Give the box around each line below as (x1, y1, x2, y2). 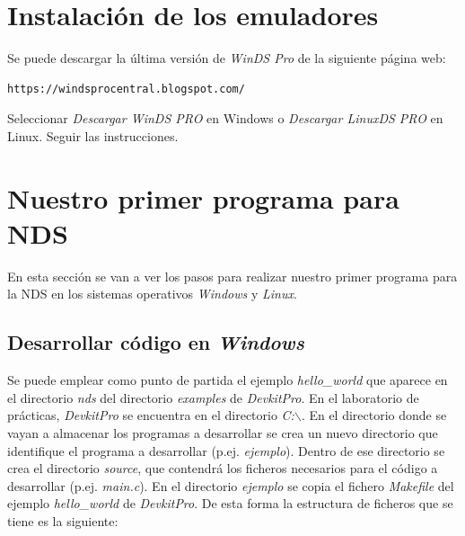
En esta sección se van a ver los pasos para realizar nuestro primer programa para (7, 266, 458, 285)
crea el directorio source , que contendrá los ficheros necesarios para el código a (7, 459, 438, 478)
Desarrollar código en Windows (7, 328, 304, 356)
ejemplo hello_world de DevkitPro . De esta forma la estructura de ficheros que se (7, 494, 453, 513)
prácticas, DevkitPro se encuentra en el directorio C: (7, 406, 294, 424)
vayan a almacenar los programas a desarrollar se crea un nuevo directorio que (7, 423, 438, 442)
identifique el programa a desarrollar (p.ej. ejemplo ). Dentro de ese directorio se (7, 441, 445, 460)
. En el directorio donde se (301, 406, 447, 424)
